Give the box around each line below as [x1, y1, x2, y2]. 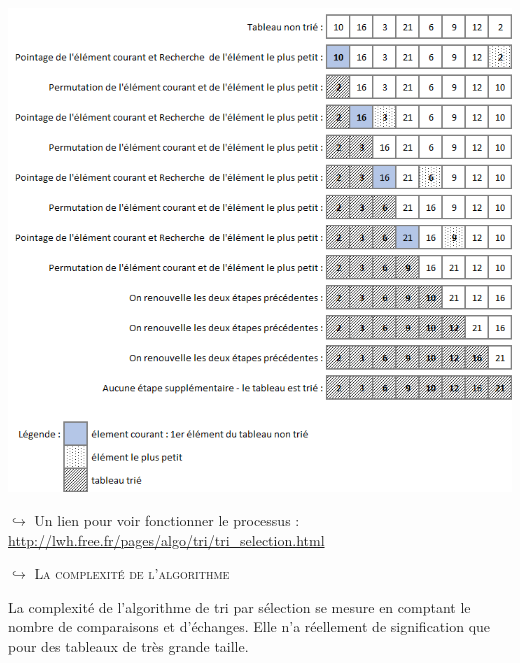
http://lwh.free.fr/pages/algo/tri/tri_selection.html [8, 529, 325, 550]
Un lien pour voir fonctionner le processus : [34, 509, 300, 530]
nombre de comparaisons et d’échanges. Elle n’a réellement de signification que [8, 616, 491, 637]
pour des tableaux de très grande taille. [8, 635, 249, 656]
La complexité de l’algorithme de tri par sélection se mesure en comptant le [8, 596, 471, 617]
